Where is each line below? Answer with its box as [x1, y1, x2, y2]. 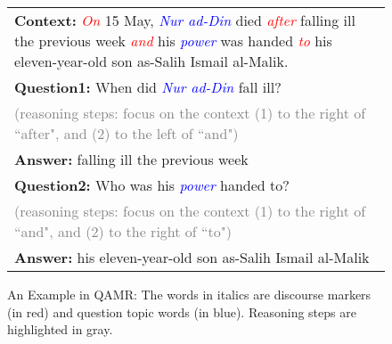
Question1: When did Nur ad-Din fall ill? [14, 77, 282, 97]
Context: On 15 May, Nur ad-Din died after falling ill [14, 10, 355, 30]
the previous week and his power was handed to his [14, 30, 332, 51]
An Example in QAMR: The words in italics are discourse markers [7, 285, 372, 303]
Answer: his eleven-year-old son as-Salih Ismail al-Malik [14, 247, 370, 267]
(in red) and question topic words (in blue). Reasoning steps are [7, 302, 356, 321]
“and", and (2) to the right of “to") [14, 221, 233, 242]
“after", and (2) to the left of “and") [14, 123, 239, 143]
